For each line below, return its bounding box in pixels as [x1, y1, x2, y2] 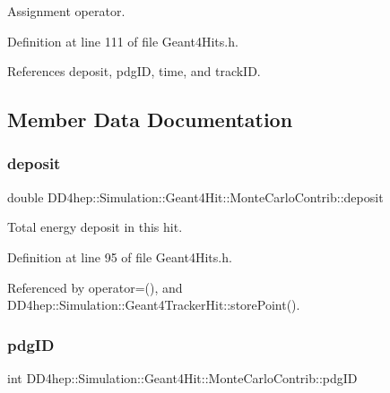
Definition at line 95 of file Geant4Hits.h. [7, 247, 232, 266]
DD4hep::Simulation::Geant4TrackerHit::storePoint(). [7, 295, 300, 314]
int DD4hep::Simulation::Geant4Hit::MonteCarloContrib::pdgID [7, 368, 358, 387]
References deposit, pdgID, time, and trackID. [7, 62, 261, 81]
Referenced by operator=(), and [7, 278, 183, 296]
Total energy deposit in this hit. [7, 218, 183, 236]
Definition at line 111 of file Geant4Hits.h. [7, 31, 238, 50]
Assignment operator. [7, 2, 126, 20]
